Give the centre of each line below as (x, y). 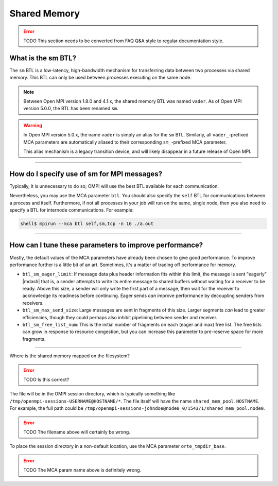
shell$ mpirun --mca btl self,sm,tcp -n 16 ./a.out (87, 224)
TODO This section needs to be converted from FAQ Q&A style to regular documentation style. (124, 41)
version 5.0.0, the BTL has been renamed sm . (71, 109)
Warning (33, 125)
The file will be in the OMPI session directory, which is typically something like (92, 394)
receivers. (33, 303)
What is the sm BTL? (43, 58)
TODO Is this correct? (46, 379)
